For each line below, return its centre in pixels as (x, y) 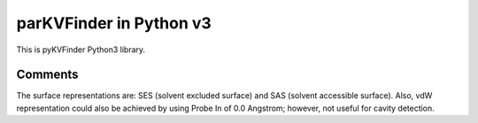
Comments (47, 75)
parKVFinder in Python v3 (114, 23)
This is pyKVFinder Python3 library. (81, 50)
